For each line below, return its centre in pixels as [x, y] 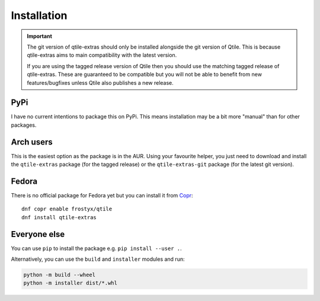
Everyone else [38, 234]
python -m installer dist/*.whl [71, 283]
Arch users [32, 142]
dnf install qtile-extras [59, 217]
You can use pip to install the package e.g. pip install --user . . [96, 248]
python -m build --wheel [60, 275]
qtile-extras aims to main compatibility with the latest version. [102, 55]
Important [40, 36]
